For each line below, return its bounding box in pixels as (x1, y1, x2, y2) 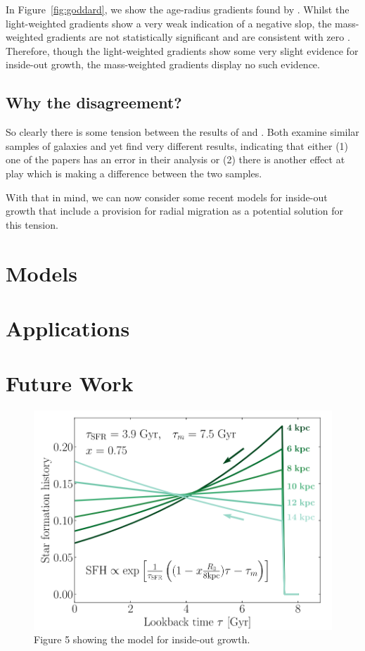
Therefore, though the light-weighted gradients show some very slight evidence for (6, 43, 359, 58)
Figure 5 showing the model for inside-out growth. (34, 632, 250, 647)
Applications (6, 313, 130, 342)
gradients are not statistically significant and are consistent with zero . (46, 30, 350, 44)
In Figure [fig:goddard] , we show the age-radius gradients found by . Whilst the (6, 2, 350, 16)
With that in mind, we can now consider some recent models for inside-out (6, 189, 328, 204)
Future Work (6, 369, 134, 398)
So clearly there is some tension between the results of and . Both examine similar (6, 125, 359, 139)
